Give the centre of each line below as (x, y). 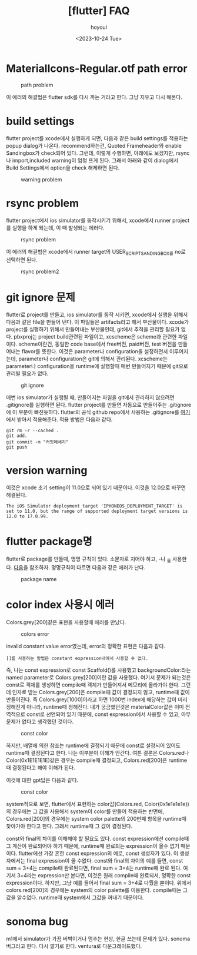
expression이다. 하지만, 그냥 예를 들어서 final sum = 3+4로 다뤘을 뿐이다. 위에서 (99, 883)
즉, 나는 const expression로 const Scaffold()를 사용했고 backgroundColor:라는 (98, 670)
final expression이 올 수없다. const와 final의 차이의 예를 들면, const (105, 860)
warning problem (41, 179)
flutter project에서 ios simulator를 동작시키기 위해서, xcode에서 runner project (98, 220)
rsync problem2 (40, 271)
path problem (37, 85)
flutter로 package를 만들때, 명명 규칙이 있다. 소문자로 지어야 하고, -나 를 (89, 559)
